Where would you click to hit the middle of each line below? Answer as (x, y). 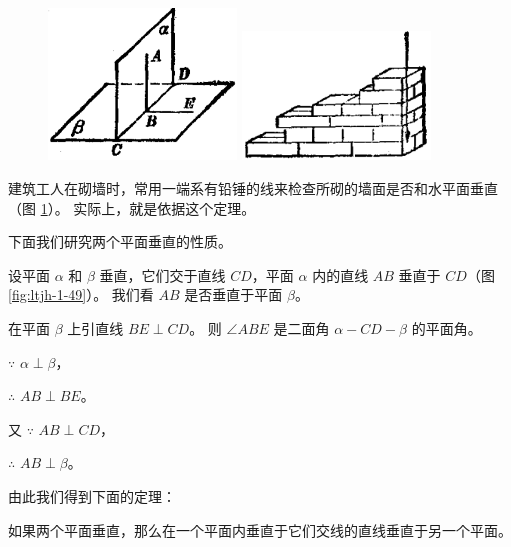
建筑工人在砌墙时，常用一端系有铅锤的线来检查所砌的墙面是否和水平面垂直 (253, 187)
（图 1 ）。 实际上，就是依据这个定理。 (132, 207)
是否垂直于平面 (233, 294)
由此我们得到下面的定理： (92, 495)
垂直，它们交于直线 (162, 274)
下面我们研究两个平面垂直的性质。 (120, 241)
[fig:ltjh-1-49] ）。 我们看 (81, 294)
